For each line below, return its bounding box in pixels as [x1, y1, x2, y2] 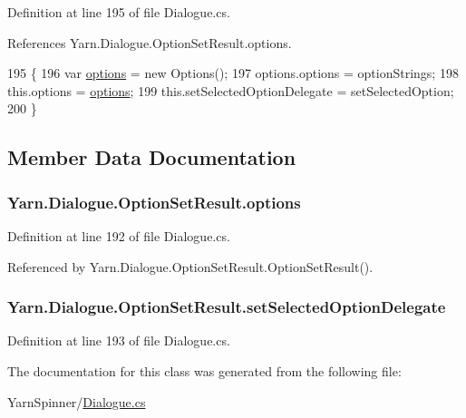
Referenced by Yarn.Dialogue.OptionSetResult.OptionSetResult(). [7, 257, 374, 276]
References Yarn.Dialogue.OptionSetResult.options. [7, 33, 292, 52]
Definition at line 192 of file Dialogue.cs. [7, 226, 230, 245]
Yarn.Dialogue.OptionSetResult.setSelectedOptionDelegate [7, 296, 446, 318]
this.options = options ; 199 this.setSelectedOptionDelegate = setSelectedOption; [7, 81, 454, 100]
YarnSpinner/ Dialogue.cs [7, 392, 146, 411]
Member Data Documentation [7, 143, 296, 171]
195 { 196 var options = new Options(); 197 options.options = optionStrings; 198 [7, 63, 459, 83]
